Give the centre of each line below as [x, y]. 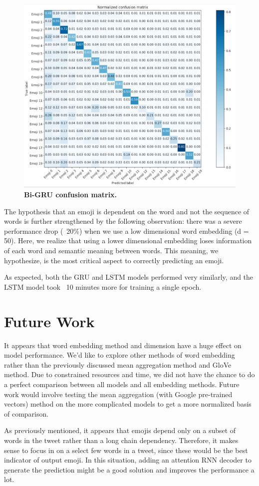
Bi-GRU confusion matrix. [71, 195]
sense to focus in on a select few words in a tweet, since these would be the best [126, 450]
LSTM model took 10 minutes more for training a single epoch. [103, 286]
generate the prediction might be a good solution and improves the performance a [129, 469]
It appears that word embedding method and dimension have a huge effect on [123, 345]
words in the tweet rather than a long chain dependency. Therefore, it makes [121, 440]
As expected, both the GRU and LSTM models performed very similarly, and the [129, 277]
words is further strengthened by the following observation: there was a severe [123, 221]
